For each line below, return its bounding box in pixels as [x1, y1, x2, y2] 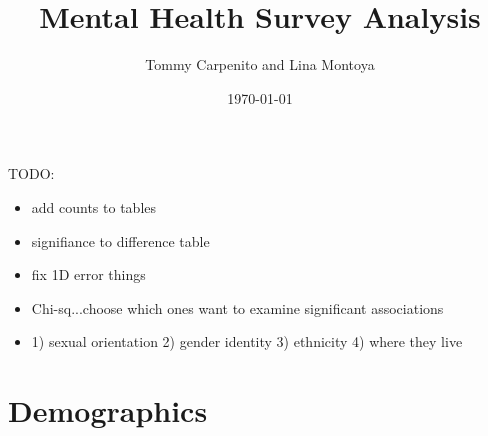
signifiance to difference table [31, 230, 210, 251]
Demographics [8, 390, 208, 431]
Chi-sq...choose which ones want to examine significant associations [31, 297, 444, 318]
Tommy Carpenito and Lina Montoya [145, 54, 375, 75]
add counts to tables [31, 196, 157, 217]
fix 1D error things [31, 264, 146, 285]
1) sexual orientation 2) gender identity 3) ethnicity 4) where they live [31, 331, 463, 352]
